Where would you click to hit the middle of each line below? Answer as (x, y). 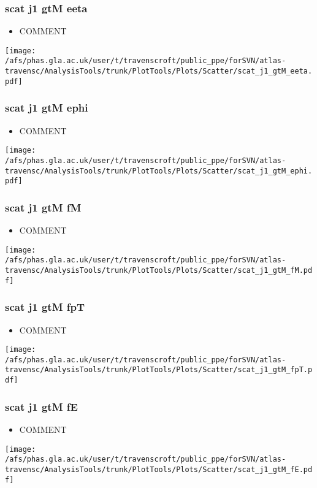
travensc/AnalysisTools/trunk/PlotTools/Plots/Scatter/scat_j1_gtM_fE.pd (159, 469)
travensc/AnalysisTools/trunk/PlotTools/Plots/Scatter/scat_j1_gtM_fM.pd (159, 270)
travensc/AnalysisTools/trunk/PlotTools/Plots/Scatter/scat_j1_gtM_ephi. (159, 171)
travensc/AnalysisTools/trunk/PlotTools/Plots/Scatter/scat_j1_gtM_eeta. (159, 71)
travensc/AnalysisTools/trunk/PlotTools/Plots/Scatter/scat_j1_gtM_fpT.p (159, 370)
